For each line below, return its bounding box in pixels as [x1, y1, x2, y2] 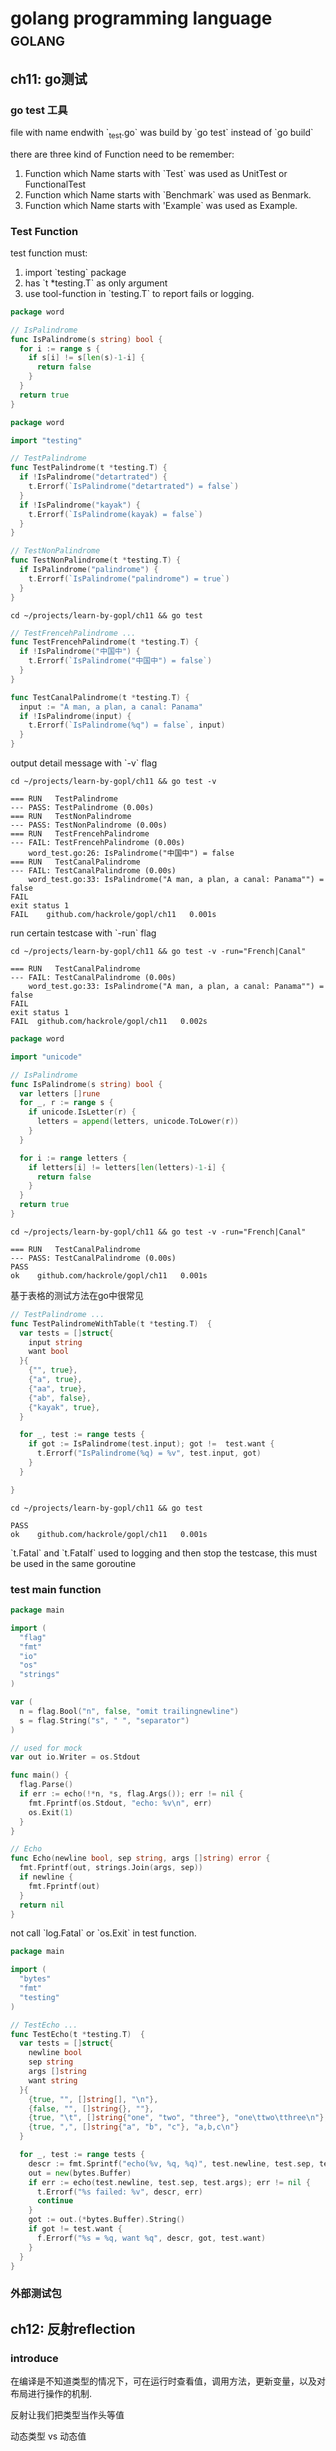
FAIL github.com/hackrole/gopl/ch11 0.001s [10, 910, 217, 920]
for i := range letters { [19, 1153, 128, 1163]
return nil [19, 1900, 65, 1910]
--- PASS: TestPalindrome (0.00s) [10, 803, 155, 813]
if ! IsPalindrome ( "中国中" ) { [19, 647, 141, 657]
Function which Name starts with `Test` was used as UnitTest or [24, 167, 288, 179]
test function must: [10, 247, 88, 259]
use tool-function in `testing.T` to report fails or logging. [24, 287, 255, 299]
